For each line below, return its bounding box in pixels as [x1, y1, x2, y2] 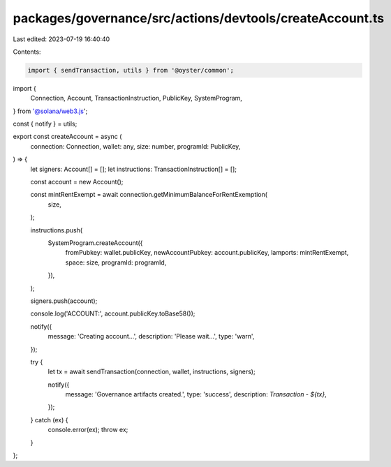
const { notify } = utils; [13, 119, 78, 128]
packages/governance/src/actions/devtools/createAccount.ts [13, 10, 384, 26]
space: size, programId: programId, [65, 258, 167, 267]
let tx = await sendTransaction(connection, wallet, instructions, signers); [47, 367, 256, 376]
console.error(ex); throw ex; [47, 426, 128, 434]
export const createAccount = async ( [13, 133, 122, 141]
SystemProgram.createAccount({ [47, 238, 143, 247]
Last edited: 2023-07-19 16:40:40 [13, 35, 110, 43]
